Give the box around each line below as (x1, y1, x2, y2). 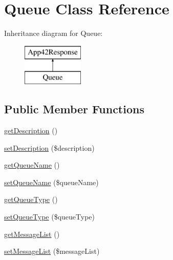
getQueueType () (4, 194, 58, 205)
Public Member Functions (4, 101, 144, 117)
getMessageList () (4, 228, 60, 239)
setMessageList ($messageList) (4, 246, 100, 256)
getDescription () (4, 125, 58, 136)
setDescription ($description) (4, 142, 95, 153)
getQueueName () (4, 159, 60, 170)
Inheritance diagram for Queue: (4, 28, 103, 38)
